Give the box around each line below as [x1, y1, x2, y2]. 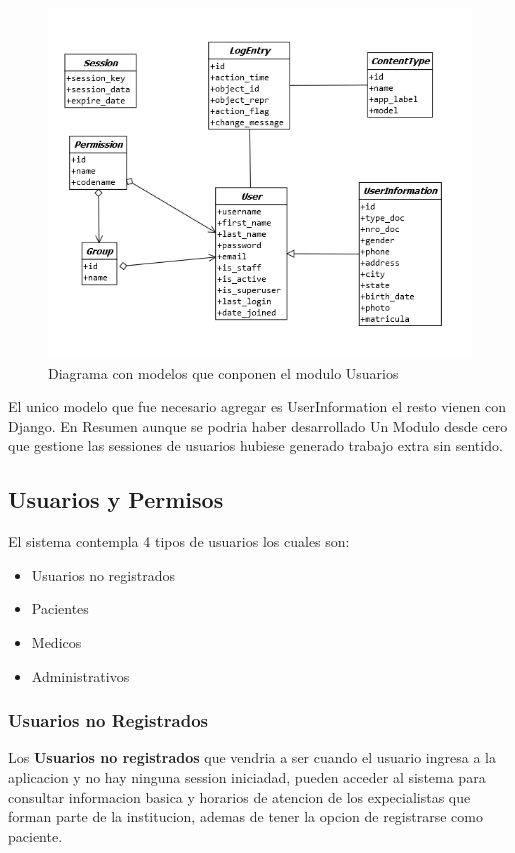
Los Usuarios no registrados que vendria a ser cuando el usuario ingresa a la [8, 747, 496, 768]
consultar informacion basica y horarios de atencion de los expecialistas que [8, 786, 471, 807]
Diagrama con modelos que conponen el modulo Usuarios [48, 362, 399, 383]
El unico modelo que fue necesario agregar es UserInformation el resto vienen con [8, 396, 507, 417]
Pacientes [31, 598, 89, 619]
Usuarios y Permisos [8, 484, 224, 515]
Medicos [31, 631, 82, 652]
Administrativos [31, 665, 130, 686]
